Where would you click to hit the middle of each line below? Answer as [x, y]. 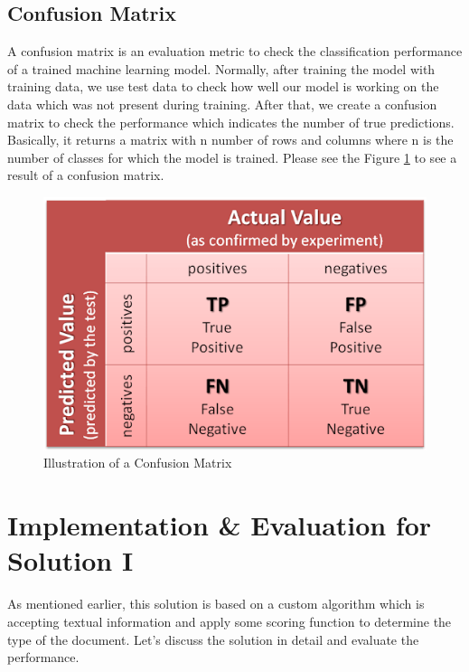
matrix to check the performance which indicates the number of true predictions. [231, 122]
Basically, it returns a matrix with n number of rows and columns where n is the [230, 140]
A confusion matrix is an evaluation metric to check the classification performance [235, 51]
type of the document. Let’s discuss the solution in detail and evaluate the [213, 639]
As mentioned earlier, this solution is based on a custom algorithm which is [216, 604]
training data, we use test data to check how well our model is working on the [223, 86]
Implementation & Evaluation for [220, 525]
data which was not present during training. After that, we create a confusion [222, 104]
